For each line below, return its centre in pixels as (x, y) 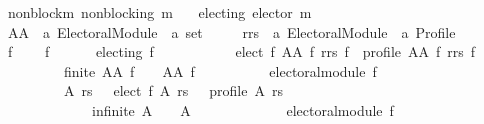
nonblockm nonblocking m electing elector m (159, 12)
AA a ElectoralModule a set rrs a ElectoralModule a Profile (231, 31)
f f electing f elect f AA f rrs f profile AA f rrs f (241, 51)
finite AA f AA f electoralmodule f (220, 70)
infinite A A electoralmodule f (242, 109)
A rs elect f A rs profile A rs (173, 90)
